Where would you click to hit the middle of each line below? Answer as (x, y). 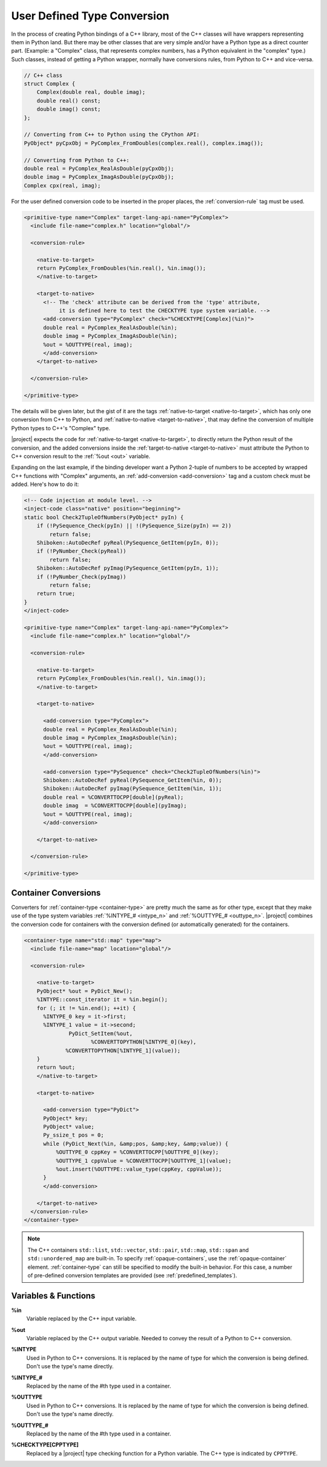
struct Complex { (50, 84)
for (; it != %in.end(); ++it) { (86, 1008)
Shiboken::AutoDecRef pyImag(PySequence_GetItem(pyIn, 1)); (128, 568)
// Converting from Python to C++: (77, 160)
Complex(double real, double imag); (91, 92)
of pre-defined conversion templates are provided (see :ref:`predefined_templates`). (132, 1275)
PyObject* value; (69, 1127)
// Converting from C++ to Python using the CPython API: (112, 135)
